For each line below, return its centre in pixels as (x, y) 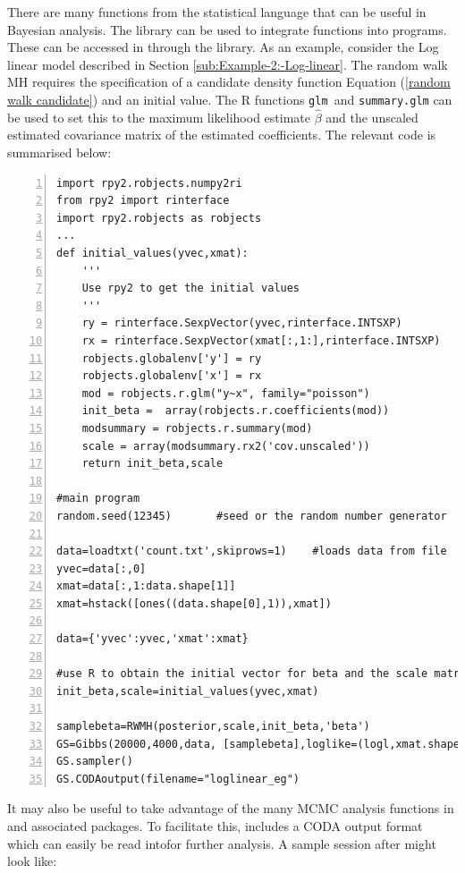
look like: (32, 861)
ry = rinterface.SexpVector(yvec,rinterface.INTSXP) (242, 323)
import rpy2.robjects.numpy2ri (149, 183)
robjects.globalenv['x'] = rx (172, 376)
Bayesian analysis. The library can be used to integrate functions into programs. (227, 29)
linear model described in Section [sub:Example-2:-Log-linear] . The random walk (228, 64)
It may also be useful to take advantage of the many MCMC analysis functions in (231, 808)
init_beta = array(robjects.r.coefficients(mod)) (236, 411)
